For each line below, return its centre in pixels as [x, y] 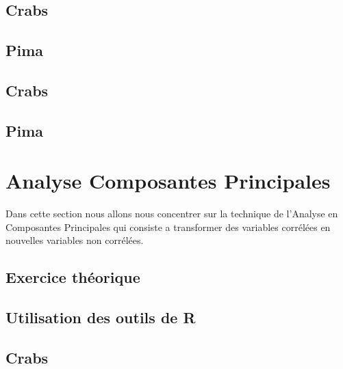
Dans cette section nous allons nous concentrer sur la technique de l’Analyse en [172, 214]
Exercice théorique [73, 277]
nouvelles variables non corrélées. [75, 240]
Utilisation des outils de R [101, 317]
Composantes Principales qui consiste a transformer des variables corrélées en [168, 227]
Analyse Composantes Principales [168, 181]
